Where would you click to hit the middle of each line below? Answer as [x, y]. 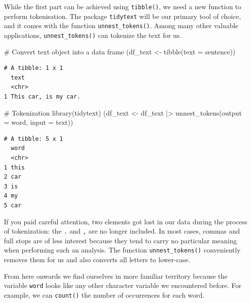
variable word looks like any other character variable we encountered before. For [123, 285]
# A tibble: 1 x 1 [33, 68]
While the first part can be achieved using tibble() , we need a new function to [123, 6]
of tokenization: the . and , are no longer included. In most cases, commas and [122, 231]
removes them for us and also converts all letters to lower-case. [97, 260]
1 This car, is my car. [42, 97]
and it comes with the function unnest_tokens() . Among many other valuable [121, 25]
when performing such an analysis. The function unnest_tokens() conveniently [122, 250]
